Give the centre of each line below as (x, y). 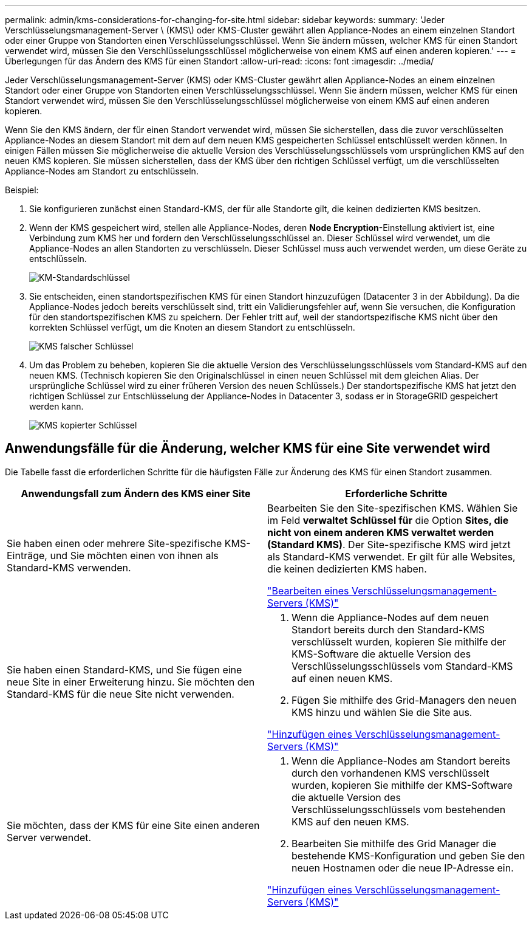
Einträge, (27, 555)
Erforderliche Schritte (396, 493)
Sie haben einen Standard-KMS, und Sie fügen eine (124, 669)
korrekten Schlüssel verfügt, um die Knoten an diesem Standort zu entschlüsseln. (192, 327)
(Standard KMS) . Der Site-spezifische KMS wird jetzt (389, 544)
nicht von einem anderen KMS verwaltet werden (381, 532)
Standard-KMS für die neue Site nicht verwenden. (121, 694)
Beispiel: (22, 190)
